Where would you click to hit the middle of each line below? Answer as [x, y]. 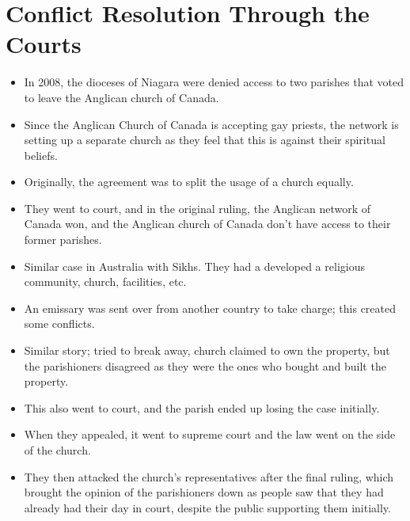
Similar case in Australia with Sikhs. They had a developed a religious [194, 266]
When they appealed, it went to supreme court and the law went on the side [210, 434]
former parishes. [63, 240]
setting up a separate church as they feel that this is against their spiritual [205, 140]
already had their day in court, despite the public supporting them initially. [207, 507]
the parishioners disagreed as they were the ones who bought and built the [205, 365]
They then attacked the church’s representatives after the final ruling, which [209, 476]
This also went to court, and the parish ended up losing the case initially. [202, 407]
